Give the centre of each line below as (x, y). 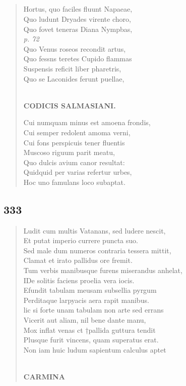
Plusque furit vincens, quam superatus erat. (91, 340)
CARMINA (44, 376)
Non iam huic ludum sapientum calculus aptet (95, 349)
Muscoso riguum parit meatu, (69, 152)
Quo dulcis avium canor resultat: (74, 162)
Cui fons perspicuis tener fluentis (74, 142)
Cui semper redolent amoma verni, (77, 132)
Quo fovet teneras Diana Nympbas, (78, 29)
